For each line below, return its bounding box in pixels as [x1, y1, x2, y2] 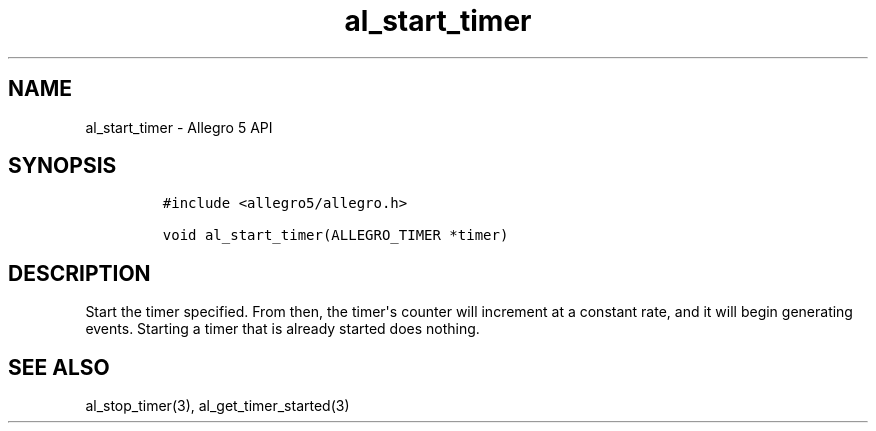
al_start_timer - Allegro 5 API [85, 118, 273, 136]
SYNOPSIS [8, 153, 117, 179]
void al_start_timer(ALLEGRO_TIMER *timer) [162, 227, 509, 244]
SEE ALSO [8, 354, 110, 380]
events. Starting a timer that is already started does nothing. [85, 320, 480, 338]
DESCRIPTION [8, 260, 151, 286]
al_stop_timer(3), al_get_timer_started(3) [85, 397, 350, 415]
